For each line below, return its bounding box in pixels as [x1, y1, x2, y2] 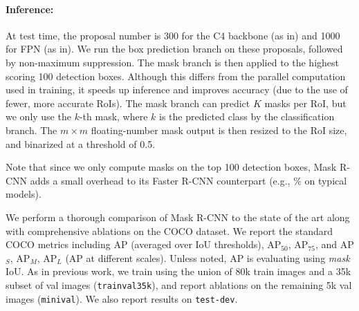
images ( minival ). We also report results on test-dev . [6, 291, 238, 305]
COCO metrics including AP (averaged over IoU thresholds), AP [6, 237, 282, 252]
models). [6, 187, 42, 201]
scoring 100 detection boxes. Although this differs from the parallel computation [6, 68, 346, 83]
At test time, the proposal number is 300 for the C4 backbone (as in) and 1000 [6, 28, 340, 42]
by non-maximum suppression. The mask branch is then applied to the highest [6, 55, 339, 69]
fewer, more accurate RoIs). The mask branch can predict [6, 95, 250, 110]
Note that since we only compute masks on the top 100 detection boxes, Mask [6, 160, 337, 174]
